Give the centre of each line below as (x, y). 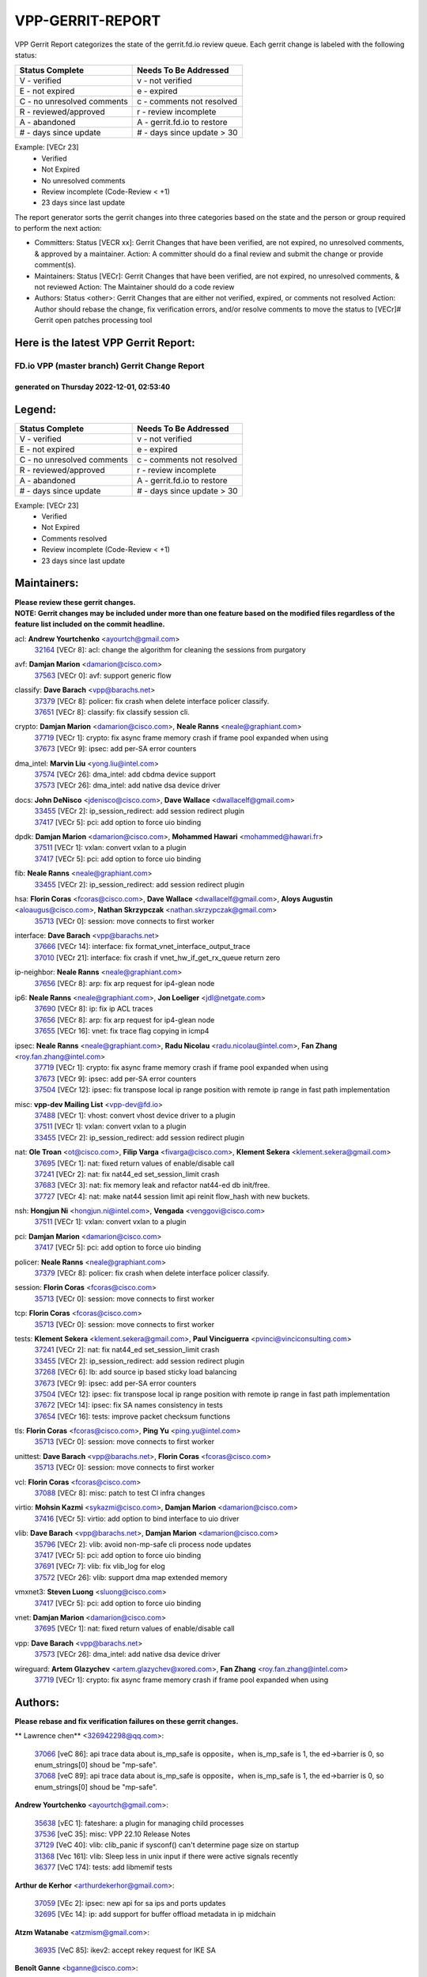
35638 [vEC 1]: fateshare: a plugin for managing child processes (139, 1823)
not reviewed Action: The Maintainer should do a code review (134, 287)
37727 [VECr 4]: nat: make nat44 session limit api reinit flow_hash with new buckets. (172, 1196)
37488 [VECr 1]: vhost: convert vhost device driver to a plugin (135, 1115)
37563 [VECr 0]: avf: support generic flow (103, 675)
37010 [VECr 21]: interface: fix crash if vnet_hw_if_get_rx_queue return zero (157, 958)
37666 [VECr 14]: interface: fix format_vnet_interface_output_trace (142, 947)
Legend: (36, 409)
